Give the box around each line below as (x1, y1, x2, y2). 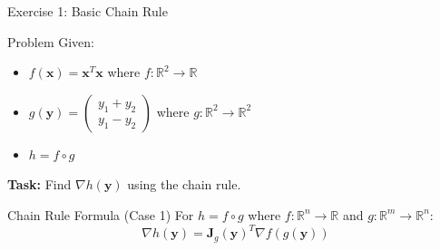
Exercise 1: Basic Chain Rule (7, 2, 168, 20)
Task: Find (7, 175, 72, 194)
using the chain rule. (127, 175, 241, 194)
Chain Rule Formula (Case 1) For (7, 205, 194, 224)
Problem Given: (7, 32, 95, 51)
